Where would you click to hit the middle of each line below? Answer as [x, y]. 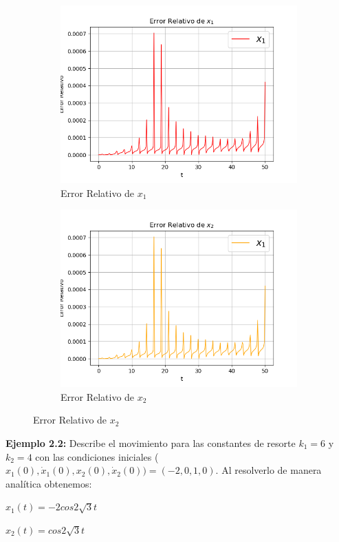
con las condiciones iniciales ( [97, 456]
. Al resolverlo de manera [269, 470]
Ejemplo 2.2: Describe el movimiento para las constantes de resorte [151, 442]
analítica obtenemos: [49, 483]
